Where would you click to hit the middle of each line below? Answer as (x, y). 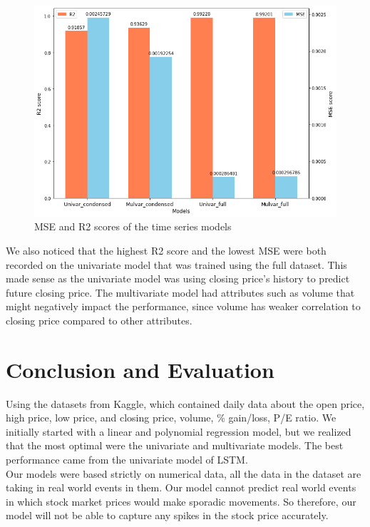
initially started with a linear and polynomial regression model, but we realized (179, 431)
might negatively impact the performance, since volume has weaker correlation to (183, 306)
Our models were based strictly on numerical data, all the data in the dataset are (184, 473)
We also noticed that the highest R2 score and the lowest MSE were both (166, 250)
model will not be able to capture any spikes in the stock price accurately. (167, 515)
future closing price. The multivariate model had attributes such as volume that (180, 292)
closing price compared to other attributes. (99, 320)
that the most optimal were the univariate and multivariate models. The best (175, 445)
